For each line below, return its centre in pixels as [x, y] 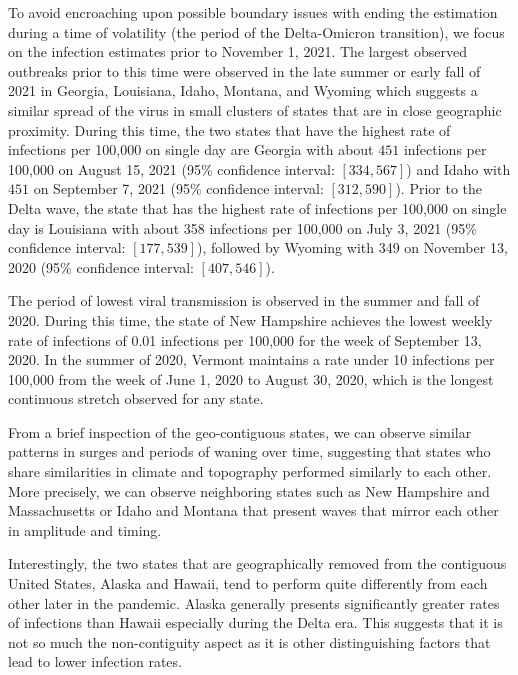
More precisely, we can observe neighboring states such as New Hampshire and [249, 490]
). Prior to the [439, 188]
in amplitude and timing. [85, 529]
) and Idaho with [458, 168]
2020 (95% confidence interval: [101, 266]
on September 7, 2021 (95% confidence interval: [178, 188]
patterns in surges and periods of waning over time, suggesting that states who [249, 451]
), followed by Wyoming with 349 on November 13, [352, 247]
